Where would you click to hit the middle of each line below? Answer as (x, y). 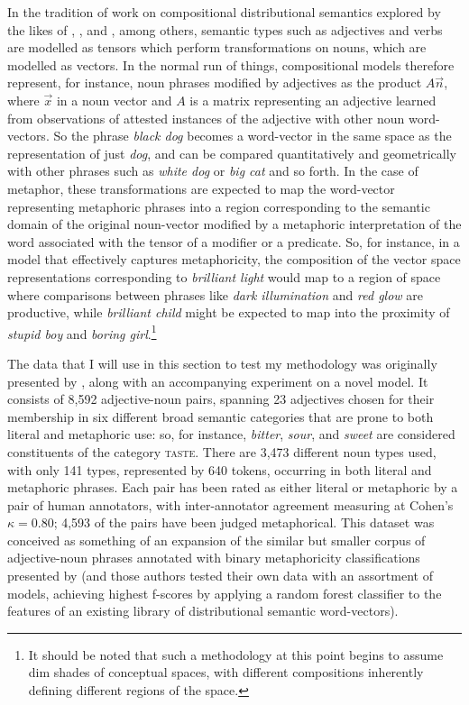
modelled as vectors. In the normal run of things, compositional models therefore (231, 64)
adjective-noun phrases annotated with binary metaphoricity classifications (214, 558)
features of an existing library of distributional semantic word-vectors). (203, 611)
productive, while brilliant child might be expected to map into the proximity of (229, 312)
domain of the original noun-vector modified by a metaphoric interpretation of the (234, 224)
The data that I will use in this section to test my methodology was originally (222, 363)
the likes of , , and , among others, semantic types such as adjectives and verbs (225, 29)
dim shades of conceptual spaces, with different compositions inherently (226, 672)
